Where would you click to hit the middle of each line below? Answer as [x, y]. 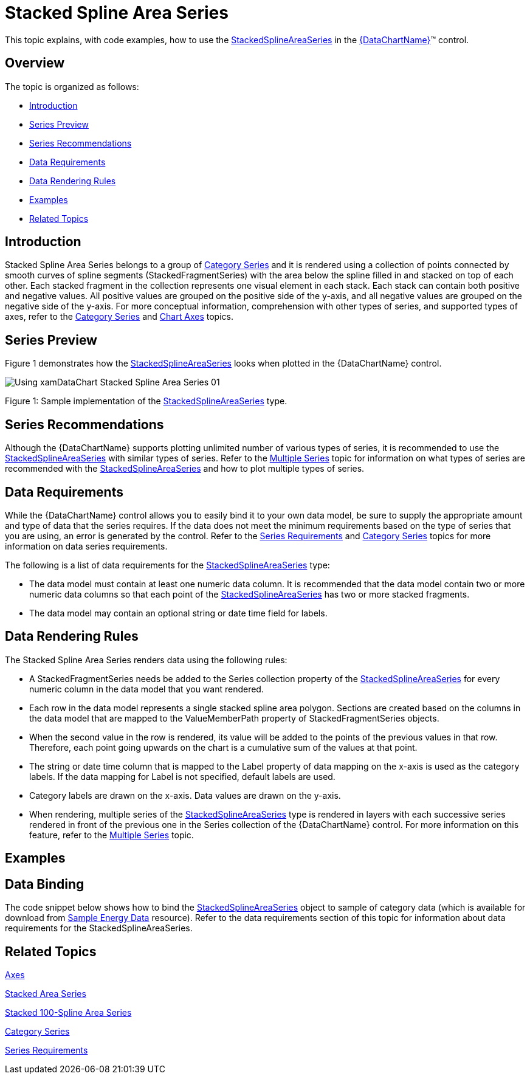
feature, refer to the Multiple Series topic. [112, 835]
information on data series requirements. [86, 546]
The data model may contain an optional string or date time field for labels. [178, 613]
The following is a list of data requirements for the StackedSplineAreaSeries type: [167, 565]
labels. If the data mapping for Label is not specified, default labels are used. [182, 776]
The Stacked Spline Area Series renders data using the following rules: [146, 660]
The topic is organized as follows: [72, 86]
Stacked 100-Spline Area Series [68, 1012]
